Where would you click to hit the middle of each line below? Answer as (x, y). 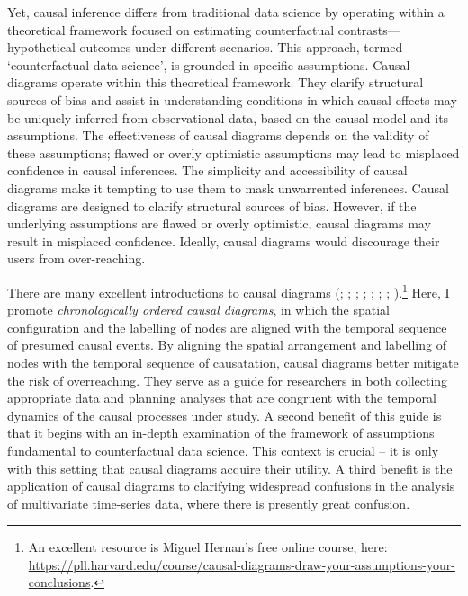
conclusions (59, 582)
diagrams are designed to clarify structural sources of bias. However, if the (212, 205)
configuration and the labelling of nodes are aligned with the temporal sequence (227, 327)
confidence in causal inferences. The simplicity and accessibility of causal (207, 170)
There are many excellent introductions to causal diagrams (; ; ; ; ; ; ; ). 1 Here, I (229, 290)
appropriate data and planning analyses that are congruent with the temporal (222, 398)
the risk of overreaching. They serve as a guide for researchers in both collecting (228, 380)
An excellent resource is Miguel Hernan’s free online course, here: (208, 547)
